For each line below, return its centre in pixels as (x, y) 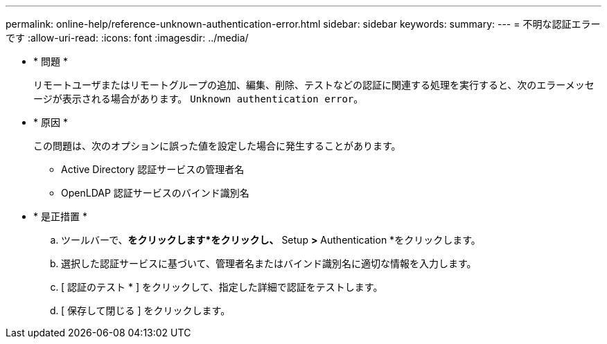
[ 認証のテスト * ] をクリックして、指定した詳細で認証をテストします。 (222, 287)
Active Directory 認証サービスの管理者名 (153, 169)
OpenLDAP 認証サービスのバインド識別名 (155, 193)
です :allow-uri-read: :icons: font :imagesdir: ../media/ (127, 38)
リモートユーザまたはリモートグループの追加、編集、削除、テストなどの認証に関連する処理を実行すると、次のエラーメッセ (314, 85)
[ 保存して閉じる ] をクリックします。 (146, 310)
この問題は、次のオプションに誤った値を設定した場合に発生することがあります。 (217, 146)
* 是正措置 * (60, 216)
